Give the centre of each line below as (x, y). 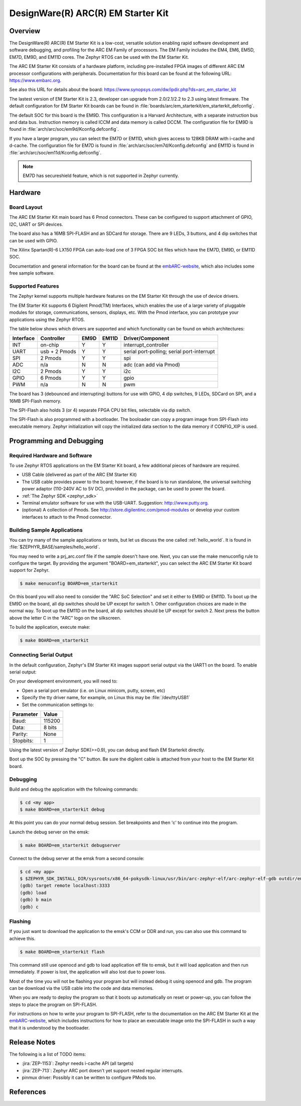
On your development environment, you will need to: (63, 681)
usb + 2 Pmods (58, 352)
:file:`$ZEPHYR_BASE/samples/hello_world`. (55, 547)
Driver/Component (146, 338)
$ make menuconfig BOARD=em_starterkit (69, 584)
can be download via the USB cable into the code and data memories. (82, 988)
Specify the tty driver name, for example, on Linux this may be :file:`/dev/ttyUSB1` (106, 698)
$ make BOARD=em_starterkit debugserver (70, 845)
